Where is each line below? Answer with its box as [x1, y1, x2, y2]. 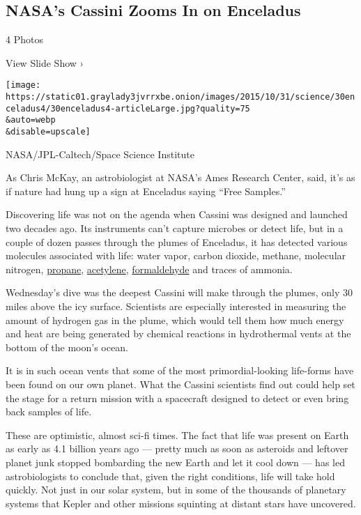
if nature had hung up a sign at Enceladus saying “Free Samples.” [6, 183, 286, 198]
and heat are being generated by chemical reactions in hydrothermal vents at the [6, 326, 351, 341]
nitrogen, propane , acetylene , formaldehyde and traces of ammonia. [6, 261, 293, 276]
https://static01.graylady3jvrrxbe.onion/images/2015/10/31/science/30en [6, 92, 355, 102]
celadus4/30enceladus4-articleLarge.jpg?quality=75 [6, 103, 250, 114]
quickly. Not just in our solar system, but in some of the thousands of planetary [6, 482, 346, 497]
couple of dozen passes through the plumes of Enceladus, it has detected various [6, 234, 348, 249]
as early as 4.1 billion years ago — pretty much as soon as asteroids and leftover [6, 441, 348, 456]
